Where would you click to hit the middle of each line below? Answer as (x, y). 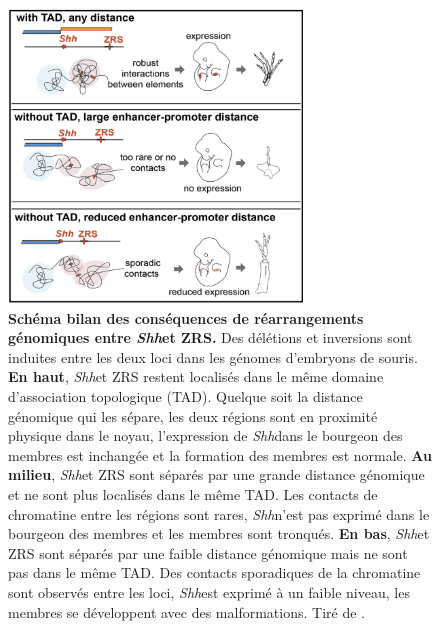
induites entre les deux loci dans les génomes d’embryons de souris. (213, 356)
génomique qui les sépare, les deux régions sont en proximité (193, 415)
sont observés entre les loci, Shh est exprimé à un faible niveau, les (209, 592)
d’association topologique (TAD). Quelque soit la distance (185, 396)
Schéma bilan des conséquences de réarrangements (186, 317)
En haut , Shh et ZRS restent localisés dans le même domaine (196, 376)
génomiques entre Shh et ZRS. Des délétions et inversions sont (210, 337)
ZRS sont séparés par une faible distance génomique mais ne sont (208, 552)
